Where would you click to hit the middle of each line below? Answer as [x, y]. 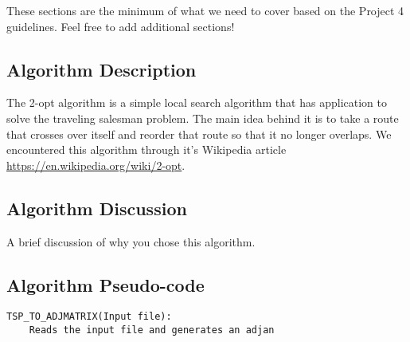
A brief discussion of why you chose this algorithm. [131, 241]
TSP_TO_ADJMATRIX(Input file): [89, 317]
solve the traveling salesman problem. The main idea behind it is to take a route [203, 118]
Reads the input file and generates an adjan [152, 330]
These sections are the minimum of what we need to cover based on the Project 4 [205, 10]
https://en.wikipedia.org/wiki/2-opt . [96, 165]
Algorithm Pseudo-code [105, 284]
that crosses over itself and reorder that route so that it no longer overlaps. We [199, 134]
